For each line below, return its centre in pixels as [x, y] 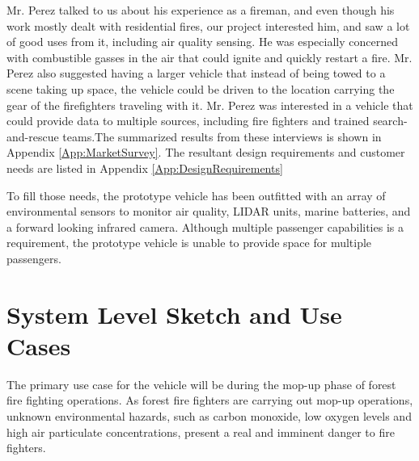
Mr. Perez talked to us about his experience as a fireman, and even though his [201, 10]
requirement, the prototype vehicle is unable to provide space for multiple [189, 243]
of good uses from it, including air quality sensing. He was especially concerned [202, 42]
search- [390, 121]
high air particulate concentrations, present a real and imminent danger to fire [201, 432]
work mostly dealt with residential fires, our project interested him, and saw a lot [208, 25]
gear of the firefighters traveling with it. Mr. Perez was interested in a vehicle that [210, 105]
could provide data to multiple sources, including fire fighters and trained [188, 121]
